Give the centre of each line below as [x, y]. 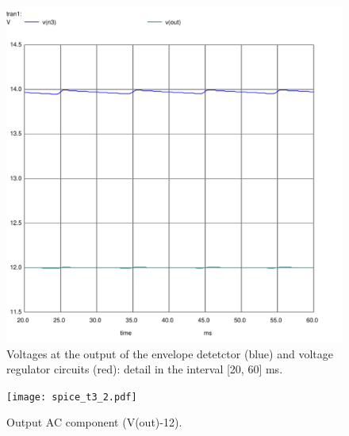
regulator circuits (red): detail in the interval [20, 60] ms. [145, 369]
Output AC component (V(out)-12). [94, 422]
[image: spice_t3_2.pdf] [72, 397]
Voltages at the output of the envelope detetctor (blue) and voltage [170, 353]
